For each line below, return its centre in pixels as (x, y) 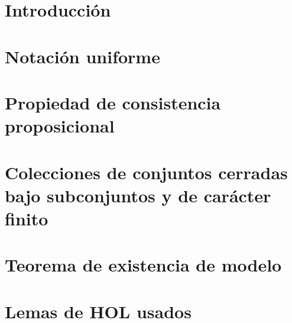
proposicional (60, 126)
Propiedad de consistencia (113, 102)
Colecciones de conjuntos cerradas (146, 172)
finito (27, 218)
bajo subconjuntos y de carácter (138, 195)
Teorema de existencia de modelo (143, 265)
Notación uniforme (82, 56)
